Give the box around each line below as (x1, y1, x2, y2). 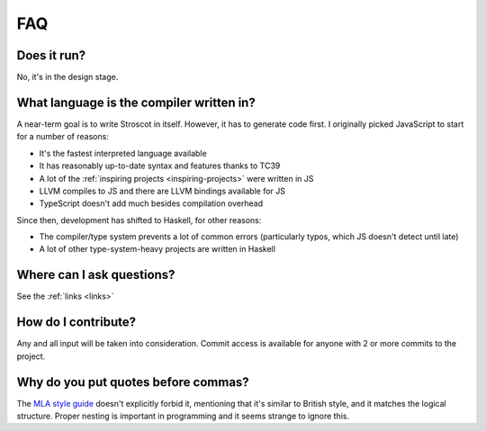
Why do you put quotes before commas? (16, 374, 249, 390)
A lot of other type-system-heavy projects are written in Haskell (39, 244, 276, 255)
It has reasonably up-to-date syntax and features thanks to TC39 (39, 160, 281, 171)
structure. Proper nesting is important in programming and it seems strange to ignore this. (16, 410, 350, 421)
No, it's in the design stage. (16, 72, 119, 83)
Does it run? (16, 48, 86, 63)
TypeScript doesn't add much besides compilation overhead (39, 198, 264, 209)
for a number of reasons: (16, 131, 110, 142)
